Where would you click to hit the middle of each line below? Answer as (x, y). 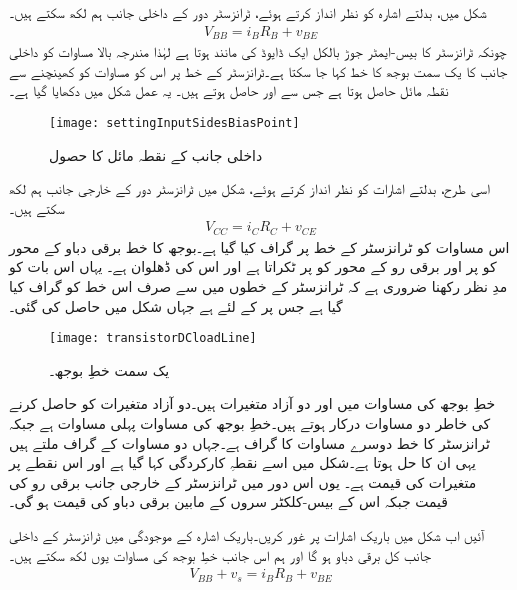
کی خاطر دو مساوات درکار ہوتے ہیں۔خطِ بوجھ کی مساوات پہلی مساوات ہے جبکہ (250, 423)
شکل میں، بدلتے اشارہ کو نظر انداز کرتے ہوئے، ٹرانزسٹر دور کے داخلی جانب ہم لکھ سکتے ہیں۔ (248, 12)
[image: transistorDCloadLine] (153, 338)
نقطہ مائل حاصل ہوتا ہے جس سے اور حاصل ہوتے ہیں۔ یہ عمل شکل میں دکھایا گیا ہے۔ (229, 90)
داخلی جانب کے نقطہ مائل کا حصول (156, 154)
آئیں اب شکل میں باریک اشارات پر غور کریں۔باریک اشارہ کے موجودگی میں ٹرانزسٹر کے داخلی (247, 534)
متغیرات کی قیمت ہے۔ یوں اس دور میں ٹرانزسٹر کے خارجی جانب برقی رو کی (243, 481)
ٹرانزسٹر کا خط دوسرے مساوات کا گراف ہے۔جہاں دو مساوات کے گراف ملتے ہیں (249, 442)
